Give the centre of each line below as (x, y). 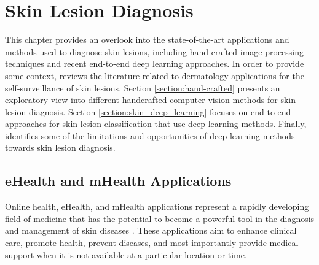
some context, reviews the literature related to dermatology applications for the (155, 75)
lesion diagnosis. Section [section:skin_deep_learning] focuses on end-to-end (148, 111)
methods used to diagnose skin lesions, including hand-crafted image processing (155, 51)
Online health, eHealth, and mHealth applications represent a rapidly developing (157, 206)
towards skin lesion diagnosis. (60, 148)
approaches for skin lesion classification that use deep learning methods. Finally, (156, 124)
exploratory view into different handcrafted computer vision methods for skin (151, 100)
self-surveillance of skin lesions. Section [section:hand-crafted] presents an (143, 87)
